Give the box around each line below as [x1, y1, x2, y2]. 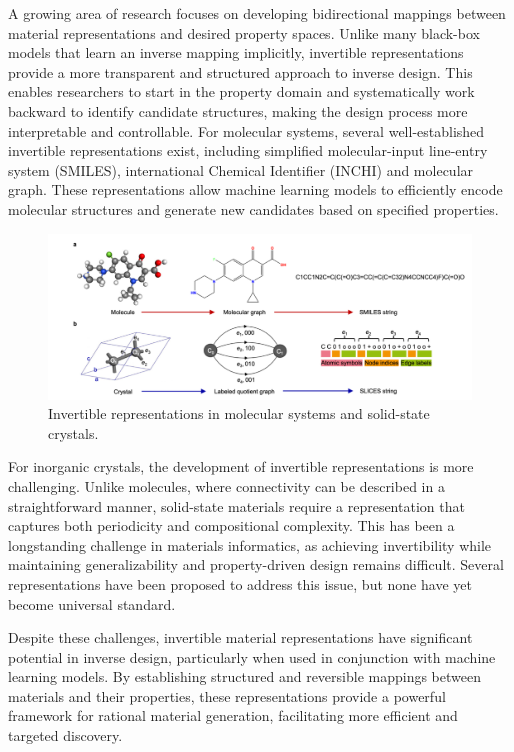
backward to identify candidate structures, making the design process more [8, 100, 468, 121]
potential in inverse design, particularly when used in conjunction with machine [8, 646, 496, 667]
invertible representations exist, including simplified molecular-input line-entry [8, 140, 488, 161]
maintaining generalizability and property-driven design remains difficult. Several [8, 554, 504, 575]
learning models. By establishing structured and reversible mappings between [8, 666, 481, 687]
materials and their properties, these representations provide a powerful [8, 685, 446, 706]
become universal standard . [8, 593, 176, 614]
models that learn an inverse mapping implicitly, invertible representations [8, 42, 464, 63]
